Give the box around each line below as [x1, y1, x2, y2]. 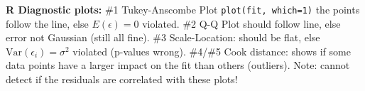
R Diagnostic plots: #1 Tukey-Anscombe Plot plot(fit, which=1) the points [6, 2, 360, 16]
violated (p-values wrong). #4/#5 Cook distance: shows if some [72, 43, 351, 58]
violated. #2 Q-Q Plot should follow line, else [142, 16, 341, 31]
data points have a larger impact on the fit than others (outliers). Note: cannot [6, 58, 350, 73]
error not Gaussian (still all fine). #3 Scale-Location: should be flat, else [6, 30, 320, 45]
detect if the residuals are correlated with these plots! [6, 72, 238, 87]
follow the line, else [6, 16, 89, 31]
